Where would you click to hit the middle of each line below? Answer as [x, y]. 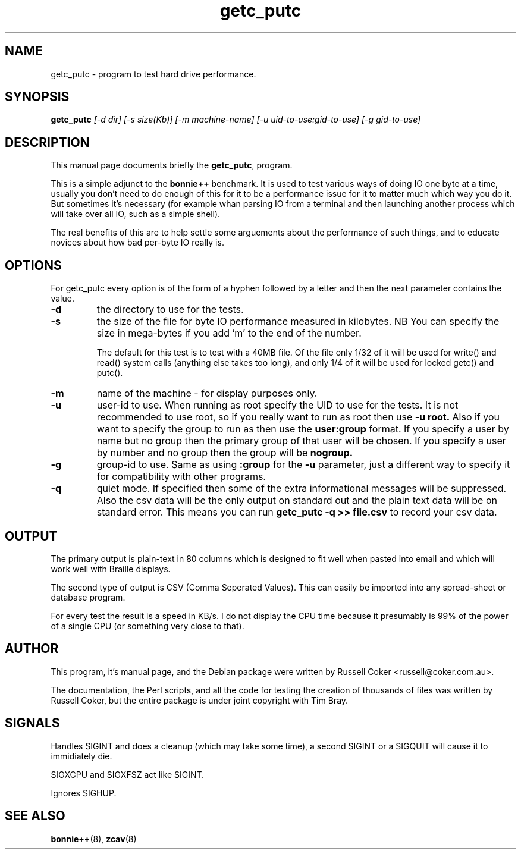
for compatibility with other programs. [181, 477]
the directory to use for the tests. [170, 310]
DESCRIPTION [47, 142]
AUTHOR [32, 649]
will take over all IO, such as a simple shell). [136, 214]
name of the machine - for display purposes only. [207, 393]
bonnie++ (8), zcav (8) [94, 839]
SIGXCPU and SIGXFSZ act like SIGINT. [128, 774]
